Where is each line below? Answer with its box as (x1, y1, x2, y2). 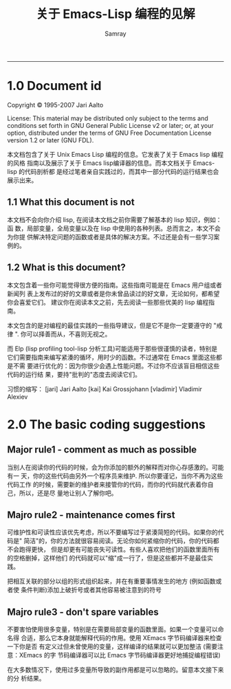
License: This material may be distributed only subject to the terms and (7, 114, 208, 122)
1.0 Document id (7, 78, 102, 94)
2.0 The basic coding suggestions (7, 417, 206, 432)
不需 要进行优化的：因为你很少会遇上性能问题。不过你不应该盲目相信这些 (12, 362, 220, 370)
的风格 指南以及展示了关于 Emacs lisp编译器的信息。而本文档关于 (7, 159, 192, 167)
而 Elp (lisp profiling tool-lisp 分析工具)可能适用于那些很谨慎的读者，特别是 (7, 344, 218, 353)
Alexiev (7, 393, 28, 401)
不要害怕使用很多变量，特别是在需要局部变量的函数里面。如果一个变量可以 (7, 625, 218, 633)
